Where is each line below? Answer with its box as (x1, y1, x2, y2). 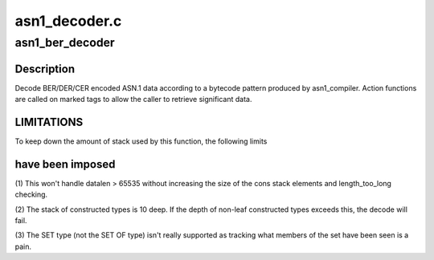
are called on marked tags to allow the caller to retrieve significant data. (14, 95, 252, 104)
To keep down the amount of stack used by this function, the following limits (14, 136, 268, 146)
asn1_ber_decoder (14, 35, 116, 50)
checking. (14, 189, 48, 200)
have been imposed (14, 157, 116, 171)
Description (14, 62, 76, 75)
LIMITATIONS (14, 115, 84, 128)
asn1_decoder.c (14, 12, 122, 30)
